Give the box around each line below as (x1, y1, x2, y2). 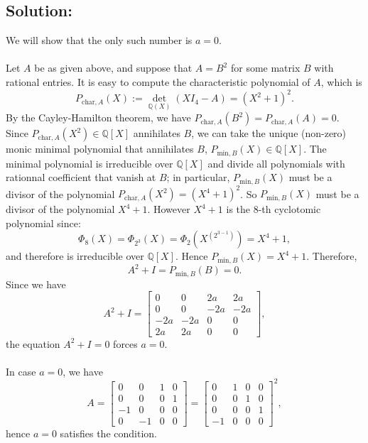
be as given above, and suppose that (34, 60, 193, 75)
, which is (320, 74, 362, 89)
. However (147, 202, 190, 217)
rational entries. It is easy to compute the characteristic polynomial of (6, 74, 310, 89)
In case (6, 363, 36, 378)
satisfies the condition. (60, 426, 157, 441)
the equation (6, 336, 60, 351)
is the (226, 202, 251, 217)
